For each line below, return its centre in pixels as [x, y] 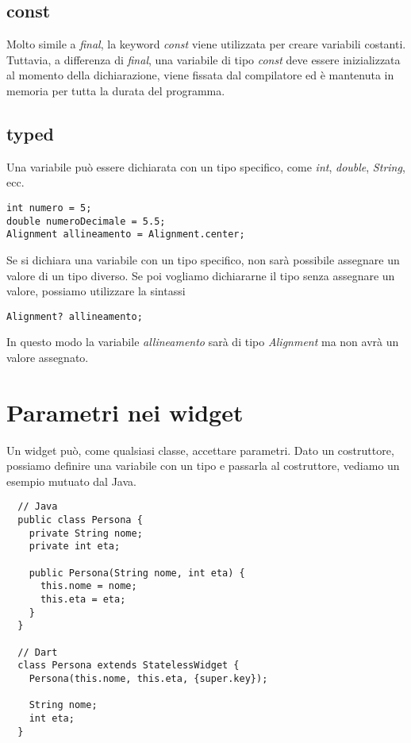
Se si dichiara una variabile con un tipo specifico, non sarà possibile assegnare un [203, 259]
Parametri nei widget [125, 412]
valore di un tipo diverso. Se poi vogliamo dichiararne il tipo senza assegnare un [201, 275]
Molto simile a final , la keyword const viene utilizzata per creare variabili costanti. [206, 44]
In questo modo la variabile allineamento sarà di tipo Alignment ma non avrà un [203, 342]
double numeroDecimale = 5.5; [86, 221]
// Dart [38, 652]
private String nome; [86, 533]
